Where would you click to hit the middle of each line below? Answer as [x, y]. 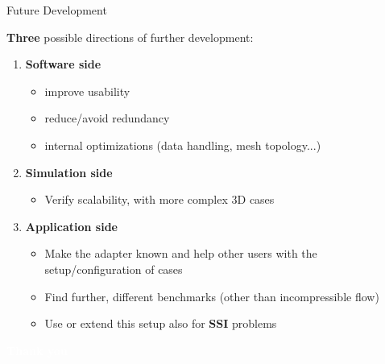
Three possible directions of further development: [130, 37]
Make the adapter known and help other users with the [181, 253]
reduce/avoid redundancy [107, 118]
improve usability [87, 91]
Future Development [57, 10]
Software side [63, 64]
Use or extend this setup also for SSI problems [161, 323]
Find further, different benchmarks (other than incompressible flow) [212, 296]
